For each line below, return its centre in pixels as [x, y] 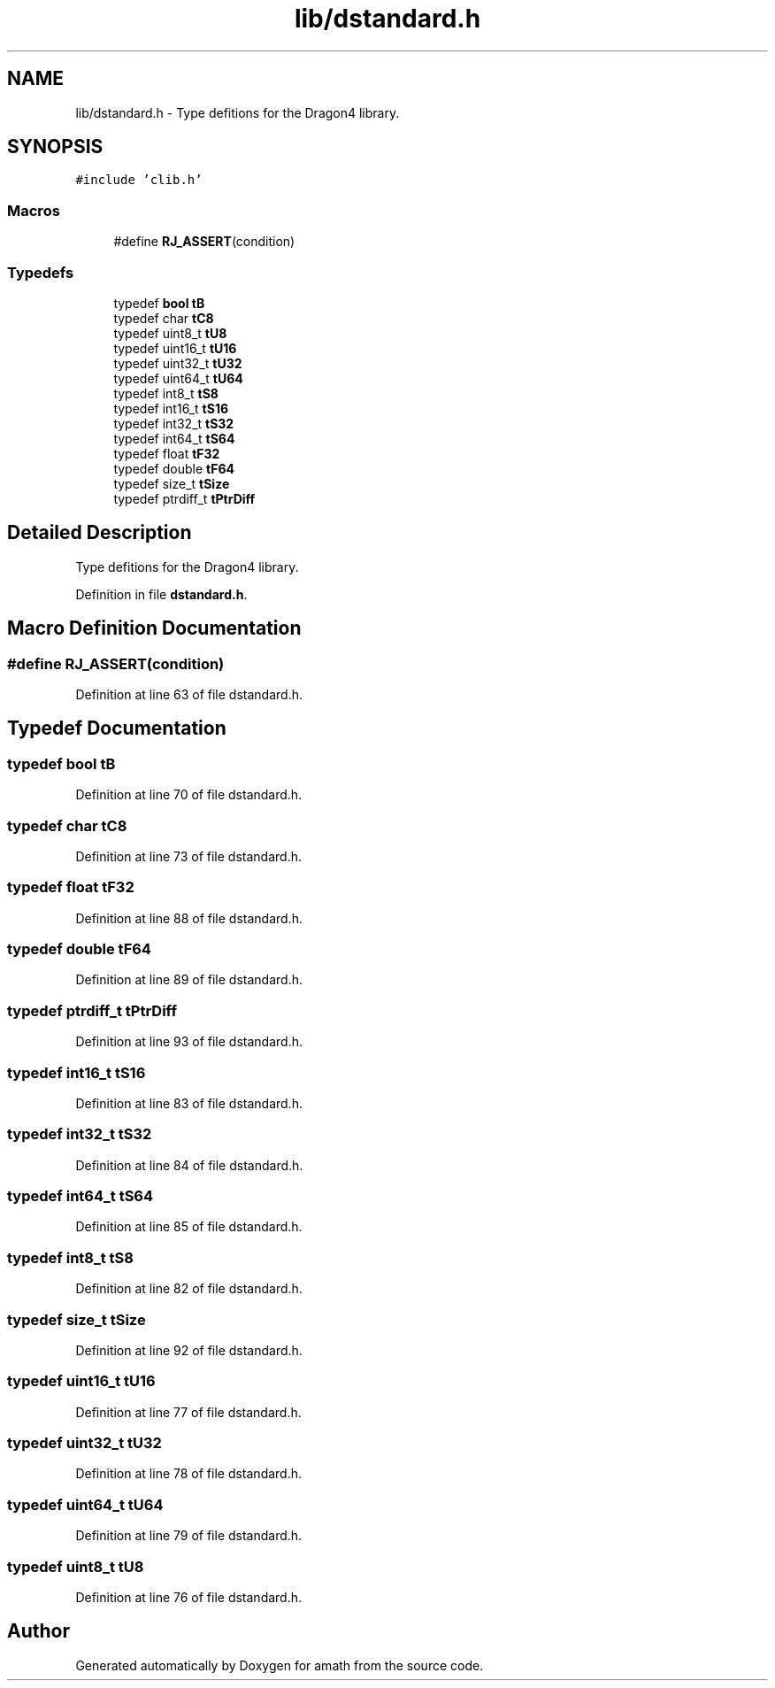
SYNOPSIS [55, 147]
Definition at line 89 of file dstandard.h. [189, 980]
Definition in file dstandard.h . [161, 594]
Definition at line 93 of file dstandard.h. [189, 1042]
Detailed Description [100, 533]
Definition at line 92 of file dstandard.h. [189, 1350]
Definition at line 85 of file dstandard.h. [189, 1227]
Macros [34, 210]
